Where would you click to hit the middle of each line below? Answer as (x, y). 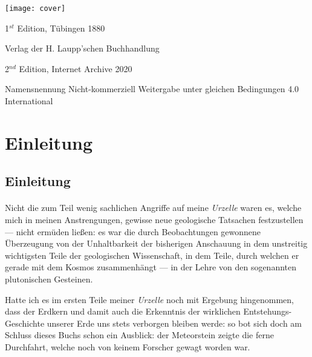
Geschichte (25, 323)
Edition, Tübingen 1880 (61, 28)
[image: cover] (35, 8)
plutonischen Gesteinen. (49, 279)
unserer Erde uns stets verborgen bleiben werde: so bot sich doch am (174, 323)
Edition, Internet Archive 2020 (76, 68)
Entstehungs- (268, 311)
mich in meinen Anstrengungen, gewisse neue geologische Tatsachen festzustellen (154, 219)
